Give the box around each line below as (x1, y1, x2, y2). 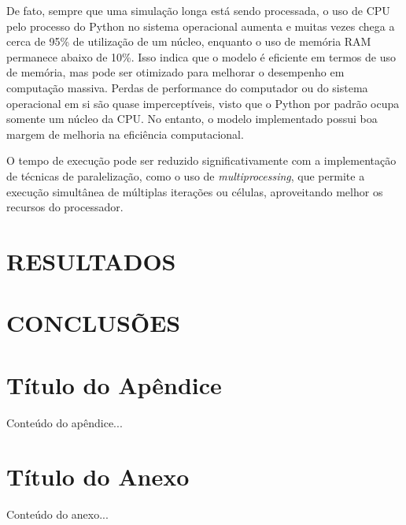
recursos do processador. (6, 199, 124, 215)
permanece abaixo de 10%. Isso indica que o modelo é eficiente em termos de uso (6, 48, 396, 65)
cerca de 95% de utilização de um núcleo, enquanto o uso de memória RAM (6, 33, 371, 50)
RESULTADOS (6, 244, 176, 277)
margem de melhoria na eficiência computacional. (6, 125, 244, 142)
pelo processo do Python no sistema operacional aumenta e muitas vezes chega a (6, 17, 395, 34)
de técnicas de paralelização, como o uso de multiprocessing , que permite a (6, 167, 365, 184)
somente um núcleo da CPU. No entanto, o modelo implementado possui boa (6, 110, 378, 127)
